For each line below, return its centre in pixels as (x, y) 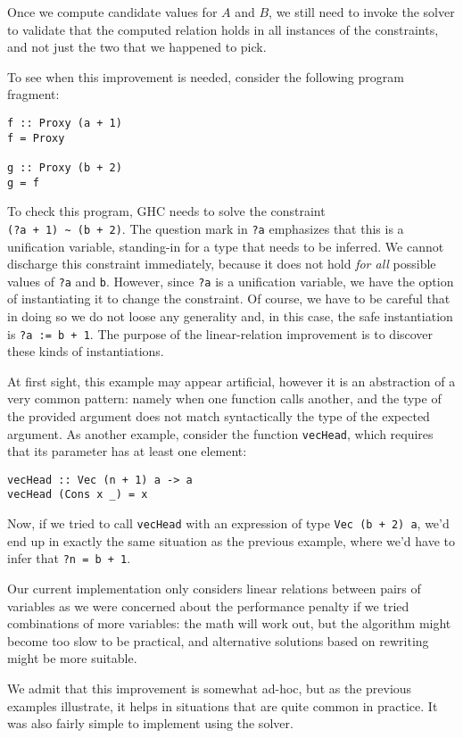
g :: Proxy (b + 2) (65, 167)
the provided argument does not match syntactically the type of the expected (219, 415)
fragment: (33, 94)
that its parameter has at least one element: (127, 451)
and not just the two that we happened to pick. (137, 47)
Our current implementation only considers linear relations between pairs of (214, 589)
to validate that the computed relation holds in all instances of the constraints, (223, 29)
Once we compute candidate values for (112, 12)
